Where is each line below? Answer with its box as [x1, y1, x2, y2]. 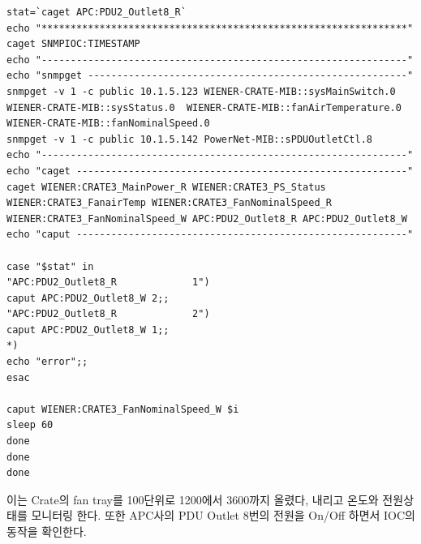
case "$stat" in [6, 260, 94, 272]
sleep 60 [6, 419, 54, 431]
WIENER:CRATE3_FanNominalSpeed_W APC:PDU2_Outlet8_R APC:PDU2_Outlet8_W [6, 212, 407, 225]
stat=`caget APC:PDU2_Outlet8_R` [6, 6, 187, 18]
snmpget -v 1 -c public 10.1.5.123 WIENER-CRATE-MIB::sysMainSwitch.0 [6, 85, 396, 97]
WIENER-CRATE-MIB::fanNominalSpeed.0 [6, 118, 210, 130]
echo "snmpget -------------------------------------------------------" [6, 70, 414, 82]
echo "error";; [6, 356, 88, 368]
